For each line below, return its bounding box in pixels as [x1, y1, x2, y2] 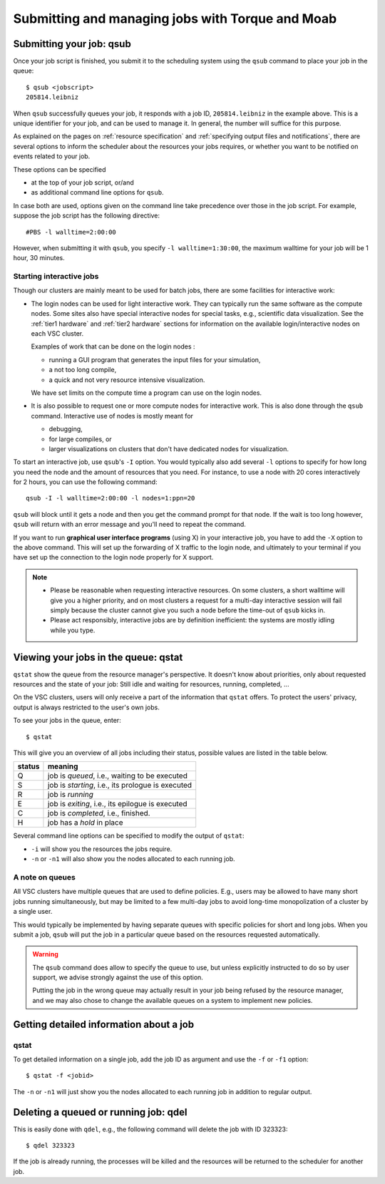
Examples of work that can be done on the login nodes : [31, 342, 195, 351]
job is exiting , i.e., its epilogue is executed [47, 799, 188, 809]
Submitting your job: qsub [13, 38, 131, 50]
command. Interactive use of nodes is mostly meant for [31, 411, 194, 420]
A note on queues [13, 872, 76, 882]
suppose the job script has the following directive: [13, 211, 160, 220]
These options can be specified [13, 165, 106, 174]
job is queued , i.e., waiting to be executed [47, 771, 188, 781]
